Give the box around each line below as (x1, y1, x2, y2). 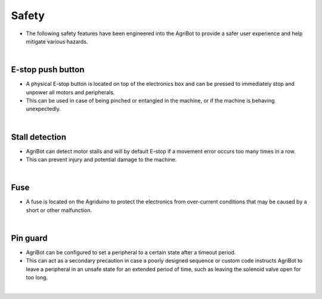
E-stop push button (11, 64, 85, 75)
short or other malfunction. (26, 206, 92, 214)
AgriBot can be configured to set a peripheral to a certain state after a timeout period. (26, 249, 236, 256)
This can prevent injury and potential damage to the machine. (26, 156, 177, 164)
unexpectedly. (26, 105, 61, 113)
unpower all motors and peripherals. (26, 88, 115, 95)
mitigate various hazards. (26, 38, 88, 45)
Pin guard (11, 233, 48, 243)
